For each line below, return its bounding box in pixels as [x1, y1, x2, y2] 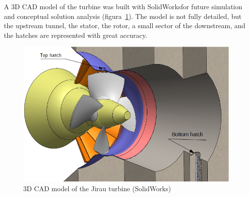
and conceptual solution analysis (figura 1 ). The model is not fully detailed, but [4, 11, 242, 21]
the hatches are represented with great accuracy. [4, 30, 147, 40]
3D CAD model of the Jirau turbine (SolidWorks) [23, 183, 171, 193]
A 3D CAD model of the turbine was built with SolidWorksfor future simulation [4, 1, 242, 11]
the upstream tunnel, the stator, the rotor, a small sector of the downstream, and [4, 20, 246, 31]
